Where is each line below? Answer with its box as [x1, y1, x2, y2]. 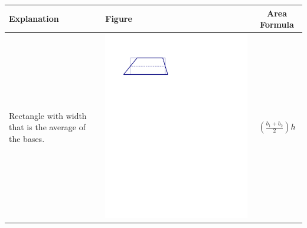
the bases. [9, 132, 45, 144]
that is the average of [9, 121, 86, 133]
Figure [105, 12, 132, 25]
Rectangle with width [9, 109, 87, 121]
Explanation [9, 12, 59, 25]
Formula [260, 18, 294, 31]
